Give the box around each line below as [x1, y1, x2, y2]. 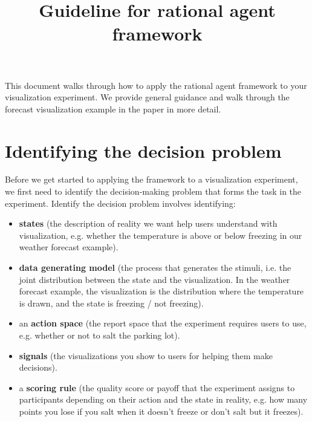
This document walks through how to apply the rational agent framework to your [5, 79, 307, 91]
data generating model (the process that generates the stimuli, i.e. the [19, 261, 291, 274]
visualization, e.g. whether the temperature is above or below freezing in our [19, 229, 302, 241]
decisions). [19, 361, 57, 374]
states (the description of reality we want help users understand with [19, 217, 278, 230]
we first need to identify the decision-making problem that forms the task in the [5, 185, 302, 198]
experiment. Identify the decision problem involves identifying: [5, 196, 236, 209]
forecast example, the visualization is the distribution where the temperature [19, 285, 304, 297]
